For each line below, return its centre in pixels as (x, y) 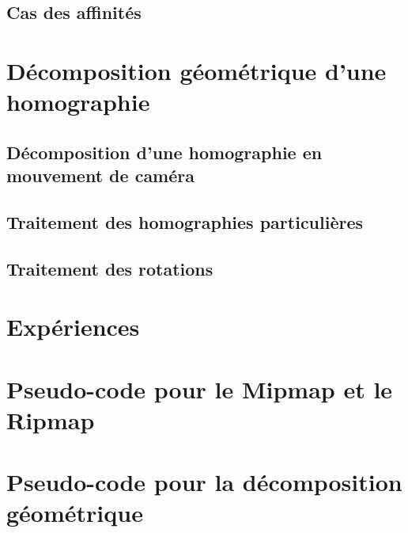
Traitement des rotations (110, 268)
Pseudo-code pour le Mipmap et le (200, 388)
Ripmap (51, 419)
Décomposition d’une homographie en (164, 152)
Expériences (73, 327)
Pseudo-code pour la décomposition (204, 482)
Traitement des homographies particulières (185, 221)
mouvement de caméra (100, 175)
